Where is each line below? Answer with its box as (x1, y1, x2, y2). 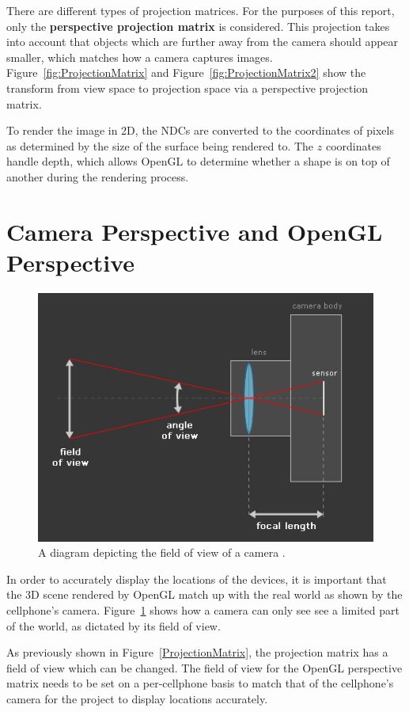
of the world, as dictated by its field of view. (6, 617, 221, 634)
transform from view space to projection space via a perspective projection (6, 79, 369, 96)
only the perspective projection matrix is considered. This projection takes (6, 17, 390, 34)
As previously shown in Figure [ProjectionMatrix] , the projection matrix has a (6, 644, 388, 661)
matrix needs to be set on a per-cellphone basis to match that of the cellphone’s (6, 675, 394, 691)
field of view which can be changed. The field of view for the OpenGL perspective (6, 659, 403, 676)
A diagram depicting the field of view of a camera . (38, 544, 286, 561)
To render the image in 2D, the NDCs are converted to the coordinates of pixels (6, 122, 394, 139)
